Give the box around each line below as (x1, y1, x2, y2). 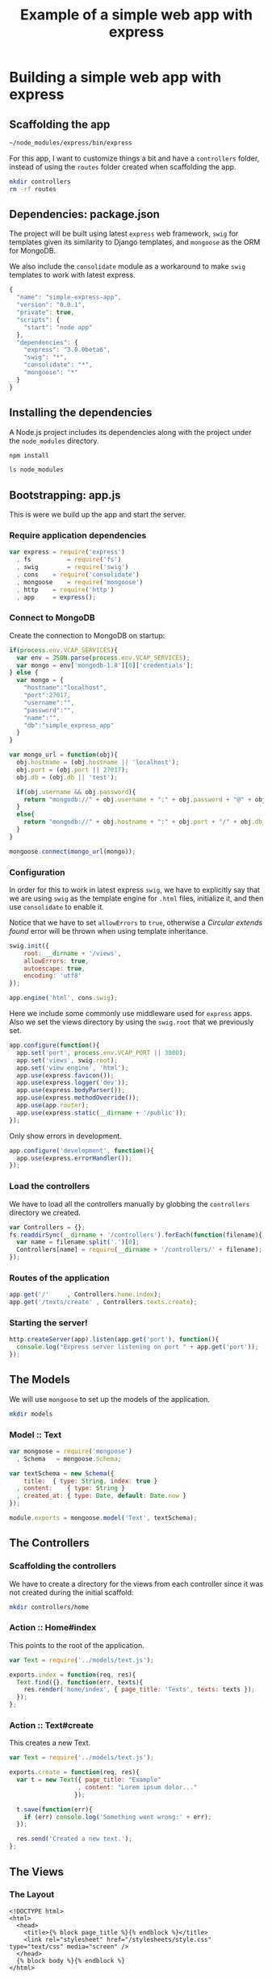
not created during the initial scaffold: (9, 1588, 134, 1597)
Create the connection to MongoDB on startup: (9, 630, 165, 640)
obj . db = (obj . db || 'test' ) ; (16, 773, 118, 781)
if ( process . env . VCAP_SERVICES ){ (9, 646, 118, 655)
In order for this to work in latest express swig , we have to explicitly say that (9, 885, 261, 894)
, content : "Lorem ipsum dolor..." (77, 1783, 198, 1791)
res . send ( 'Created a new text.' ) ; (16, 1835, 132, 1843)
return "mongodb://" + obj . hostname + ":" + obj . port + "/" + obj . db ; (23, 818, 266, 826)
